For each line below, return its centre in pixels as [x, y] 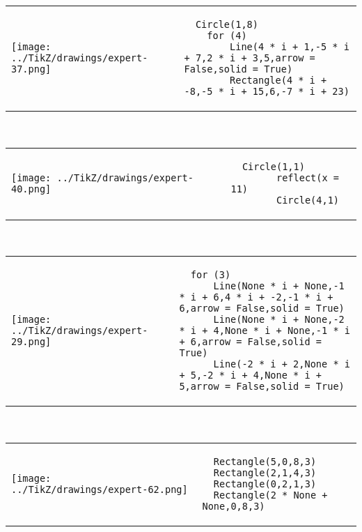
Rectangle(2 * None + [270, 495]
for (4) [227, 36]
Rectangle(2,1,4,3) [265, 472]
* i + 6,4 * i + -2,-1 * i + [256, 297]
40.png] [31, 189]
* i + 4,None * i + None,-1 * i [265, 331]
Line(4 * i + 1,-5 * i [290, 47]
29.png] [31, 342]
